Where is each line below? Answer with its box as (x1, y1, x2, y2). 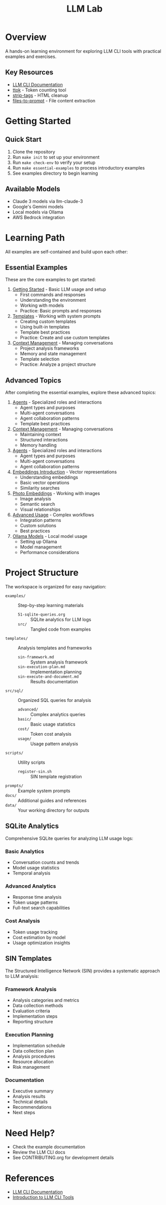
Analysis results (12, 1093, 46, 1100)
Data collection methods (12, 1002, 63, 1008)
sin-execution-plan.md (18, 665, 65, 670)
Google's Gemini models (12, 203, 64, 209)
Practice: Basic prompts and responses (20, 308, 102, 314)
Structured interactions (20, 437, 68, 443)
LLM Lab (66, 3, 103, 15)
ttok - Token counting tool (12, 87, 66, 93)
